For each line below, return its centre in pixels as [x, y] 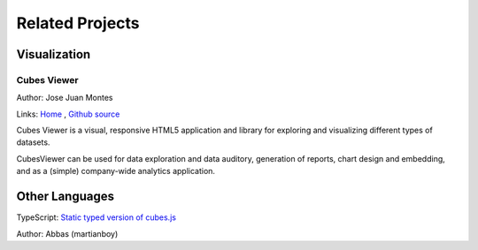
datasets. [33, 142]
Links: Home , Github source [68, 114]
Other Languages [66, 197]
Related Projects [78, 23]
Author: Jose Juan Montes [65, 98]
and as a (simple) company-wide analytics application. [116, 171]
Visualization [54, 54]
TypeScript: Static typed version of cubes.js [96, 217]
